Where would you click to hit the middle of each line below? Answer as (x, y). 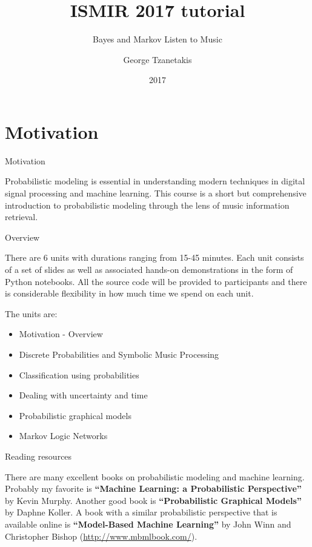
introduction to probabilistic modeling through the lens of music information (147, 205)
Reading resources (38, 456)
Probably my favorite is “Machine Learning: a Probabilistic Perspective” (153, 488)
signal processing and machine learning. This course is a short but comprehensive (156, 193)
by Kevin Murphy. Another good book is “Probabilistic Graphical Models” (153, 500)
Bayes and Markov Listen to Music (158, 39)
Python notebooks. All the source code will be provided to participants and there (156, 281)
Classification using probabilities (79, 374)
